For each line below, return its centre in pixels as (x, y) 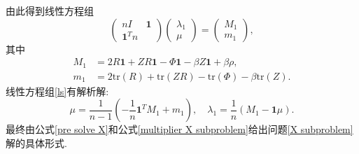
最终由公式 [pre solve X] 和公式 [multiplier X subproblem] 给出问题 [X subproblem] (179, 129)
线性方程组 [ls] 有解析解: (57, 91)
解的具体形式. (36, 142)
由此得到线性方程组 (50, 10)
